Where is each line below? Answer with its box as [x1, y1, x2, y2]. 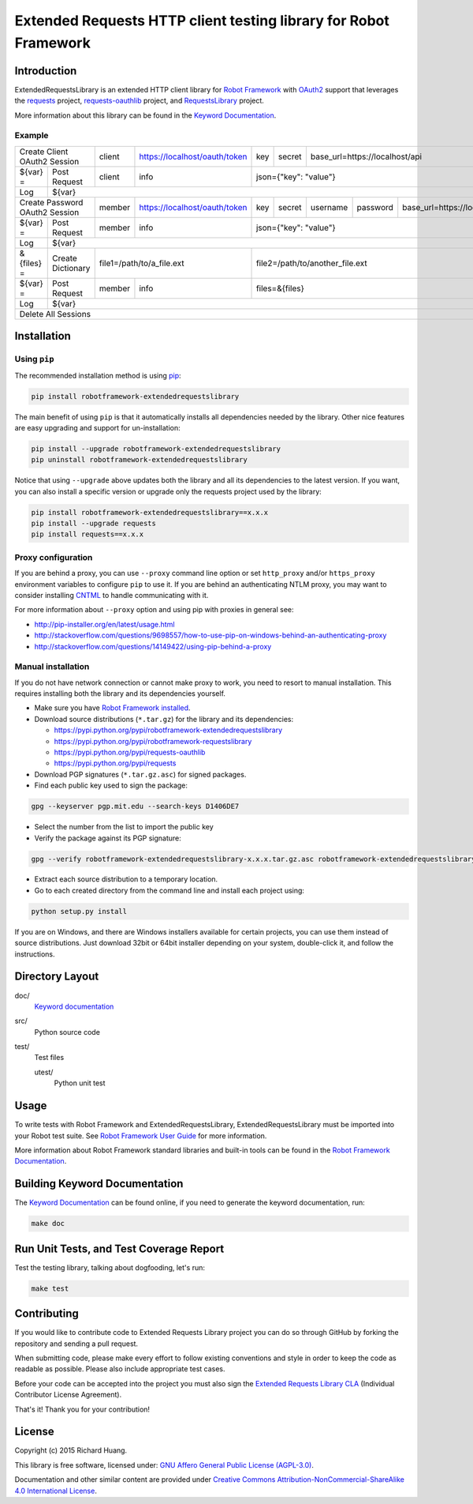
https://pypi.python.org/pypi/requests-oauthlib [54, 747, 206, 757]
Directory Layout [14, 970, 99, 983]
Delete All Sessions [19, 308, 91, 319]
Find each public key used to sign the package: [34, 780, 188, 790]
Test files [34, 1053, 65, 1062]
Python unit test [54, 1078, 106, 1088]
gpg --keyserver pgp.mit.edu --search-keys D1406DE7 [31, 802, 240, 811]
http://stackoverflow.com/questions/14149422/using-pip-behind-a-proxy [34, 641, 272, 651]
